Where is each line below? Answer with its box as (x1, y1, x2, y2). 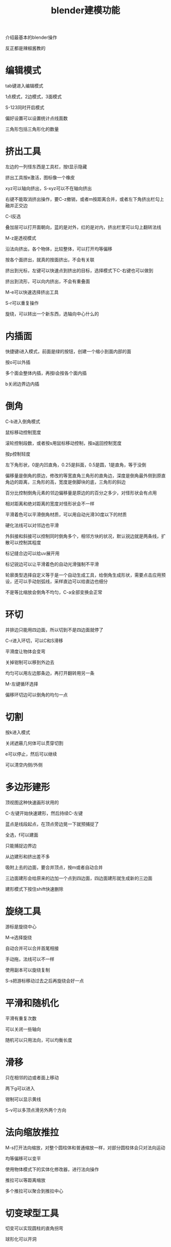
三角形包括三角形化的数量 (5, 126, 59, 132)
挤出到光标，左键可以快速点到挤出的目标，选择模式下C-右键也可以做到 (5, 268, 154, 274)
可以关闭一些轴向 (5, 1026, 41, 1032)
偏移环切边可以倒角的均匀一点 (5, 692, 68, 698)
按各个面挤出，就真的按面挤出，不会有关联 (5, 257, 95, 263)
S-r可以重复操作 (5, 300, 39, 306)
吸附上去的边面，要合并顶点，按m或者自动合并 (5, 864, 103, 870)
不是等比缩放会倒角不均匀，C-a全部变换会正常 (5, 589, 103, 595)
